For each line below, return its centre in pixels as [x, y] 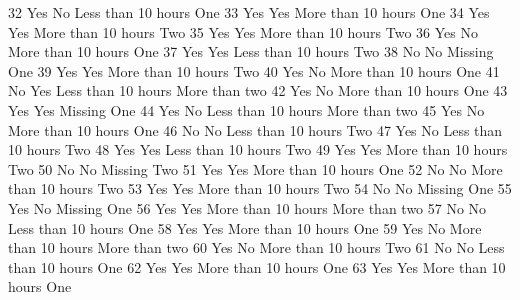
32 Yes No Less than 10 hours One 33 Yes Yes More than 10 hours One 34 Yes [249, 12]
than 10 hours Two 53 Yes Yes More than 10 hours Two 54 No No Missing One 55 [260, 188]
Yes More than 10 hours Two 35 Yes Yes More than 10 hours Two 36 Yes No [243, 31]
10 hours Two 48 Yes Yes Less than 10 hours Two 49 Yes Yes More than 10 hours [258, 149]
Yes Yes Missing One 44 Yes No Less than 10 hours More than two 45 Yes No [246, 109]
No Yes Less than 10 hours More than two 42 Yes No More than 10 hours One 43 [258, 90]
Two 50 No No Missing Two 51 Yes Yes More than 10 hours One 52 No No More [255, 168]
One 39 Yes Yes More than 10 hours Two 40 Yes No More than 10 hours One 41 [254, 70]
